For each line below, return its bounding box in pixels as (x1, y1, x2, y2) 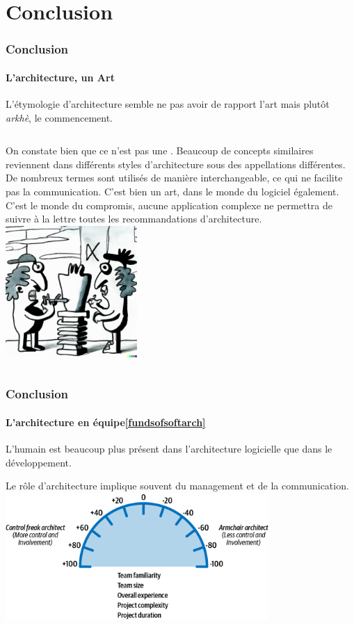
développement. (6, 455, 72, 469)
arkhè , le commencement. (6, 110, 113, 124)
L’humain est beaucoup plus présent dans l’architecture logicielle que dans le (6, 441, 332, 455)
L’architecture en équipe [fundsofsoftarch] (6, 414, 206, 429)
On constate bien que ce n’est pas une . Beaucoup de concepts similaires (6, 143, 314, 158)
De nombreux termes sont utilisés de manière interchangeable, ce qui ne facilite (6, 170, 343, 185)
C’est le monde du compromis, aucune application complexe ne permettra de (6, 197, 333, 212)
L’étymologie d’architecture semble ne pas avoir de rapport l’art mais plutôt (6, 97, 330, 111)
